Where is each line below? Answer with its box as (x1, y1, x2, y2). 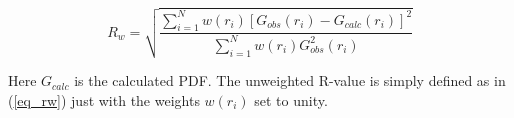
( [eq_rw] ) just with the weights (8, 89, 200, 110)
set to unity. (254, 89, 328, 110)
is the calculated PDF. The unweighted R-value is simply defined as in (74, 70, 506, 91)
